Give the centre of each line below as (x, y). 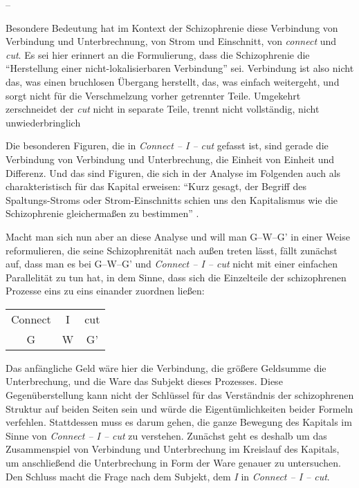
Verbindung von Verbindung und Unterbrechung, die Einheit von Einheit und (170, 159)
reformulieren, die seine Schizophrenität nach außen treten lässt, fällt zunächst (172, 250)
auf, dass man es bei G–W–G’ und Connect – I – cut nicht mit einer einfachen (172, 264)
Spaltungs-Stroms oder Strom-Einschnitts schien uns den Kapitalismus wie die (172, 199)
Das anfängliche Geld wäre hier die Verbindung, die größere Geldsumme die (166, 367)
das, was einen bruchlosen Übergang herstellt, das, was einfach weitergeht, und (173, 81)
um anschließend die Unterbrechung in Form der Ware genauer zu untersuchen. (173, 463)
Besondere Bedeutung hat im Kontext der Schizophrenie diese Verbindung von (172, 27)
